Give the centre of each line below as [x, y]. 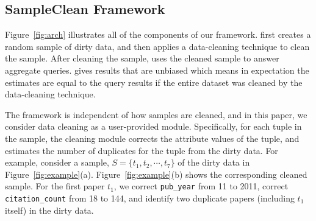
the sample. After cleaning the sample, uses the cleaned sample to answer [142, 58]
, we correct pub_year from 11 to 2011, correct [201, 186]
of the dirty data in [214, 162]
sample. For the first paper [55, 186]
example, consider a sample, [57, 162]
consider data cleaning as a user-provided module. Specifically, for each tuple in [153, 126]
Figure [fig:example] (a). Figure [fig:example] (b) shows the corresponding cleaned [156, 174]
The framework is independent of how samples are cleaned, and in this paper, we [156, 114]
